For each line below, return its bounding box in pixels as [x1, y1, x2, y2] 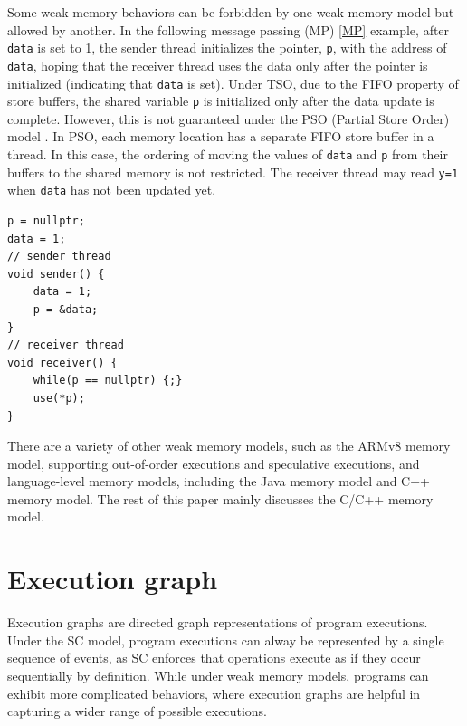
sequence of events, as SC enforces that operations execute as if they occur [7, 648, 421, 667]
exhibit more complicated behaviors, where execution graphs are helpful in [7, 683, 421, 702]
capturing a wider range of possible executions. [7, 702, 267, 721]
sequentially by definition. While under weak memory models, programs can [7, 665, 429, 684]
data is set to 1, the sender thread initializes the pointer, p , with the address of [7, 38, 447, 57]
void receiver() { [7, 356, 118, 369]
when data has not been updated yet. [7, 180, 216, 199]
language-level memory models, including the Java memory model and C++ [7, 472, 431, 491]
